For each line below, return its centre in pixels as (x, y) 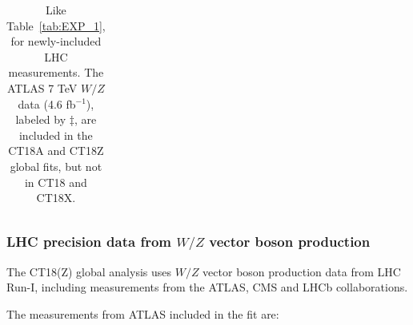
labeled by (41, 119)
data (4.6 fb (47, 103)
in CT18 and (56, 182)
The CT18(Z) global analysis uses (89, 271)
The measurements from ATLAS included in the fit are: (143, 313)
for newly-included (56, 41)
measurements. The (56, 72)
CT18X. (56, 198)
